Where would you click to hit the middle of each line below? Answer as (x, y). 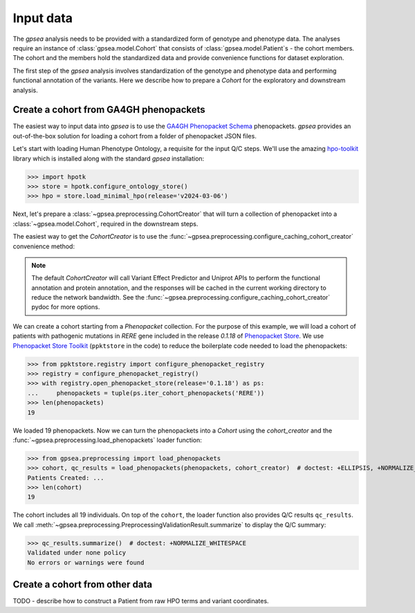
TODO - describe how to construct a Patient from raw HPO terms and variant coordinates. (141, 601)
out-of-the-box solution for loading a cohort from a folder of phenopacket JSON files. (135, 136)
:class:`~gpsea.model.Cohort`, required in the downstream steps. (105, 223)
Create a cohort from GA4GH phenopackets (109, 110)
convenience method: (44, 246)
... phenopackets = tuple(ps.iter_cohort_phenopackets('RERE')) (146, 393)
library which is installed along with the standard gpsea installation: (109, 158)
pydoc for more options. (66, 307)
